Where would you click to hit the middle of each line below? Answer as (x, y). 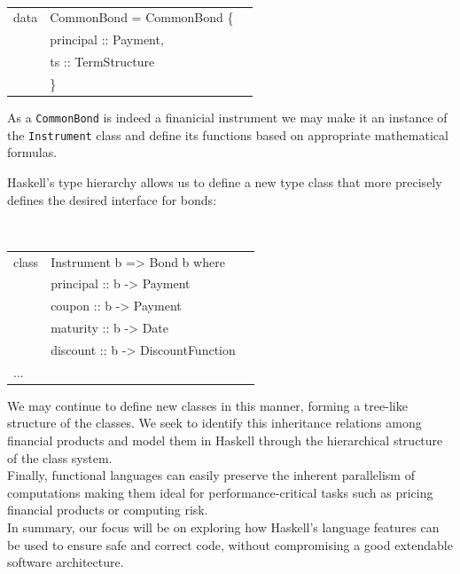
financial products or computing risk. (108, 510)
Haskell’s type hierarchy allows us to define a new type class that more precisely (225, 181)
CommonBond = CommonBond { (142, 17)
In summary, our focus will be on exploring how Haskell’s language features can (223, 527)
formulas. (32, 152)
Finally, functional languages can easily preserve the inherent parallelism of (211, 475)
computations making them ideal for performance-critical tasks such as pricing (220, 492)
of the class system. (60, 457)
